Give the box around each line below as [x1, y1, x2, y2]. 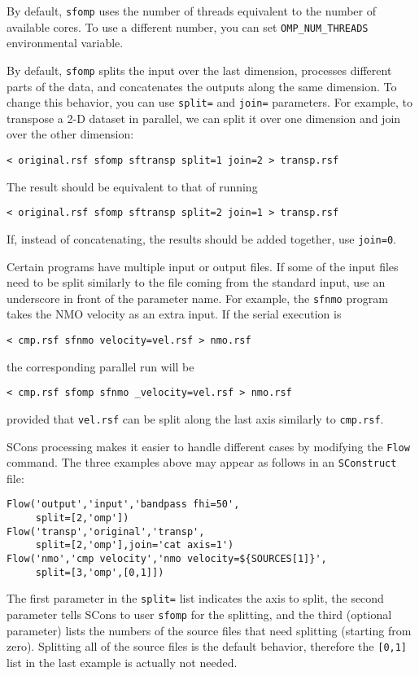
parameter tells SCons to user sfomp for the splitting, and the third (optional [7, 606, 392, 623]
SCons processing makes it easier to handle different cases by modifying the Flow [7, 437, 410, 454]
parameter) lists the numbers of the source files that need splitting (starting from [7, 621, 412, 639]
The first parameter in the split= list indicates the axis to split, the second [7, 590, 384, 607]
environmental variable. [7, 34, 124, 51]
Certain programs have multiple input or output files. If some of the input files [7, 257, 399, 274]
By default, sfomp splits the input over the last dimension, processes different [7, 61, 392, 78]
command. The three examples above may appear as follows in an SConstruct [7, 454, 397, 471]
